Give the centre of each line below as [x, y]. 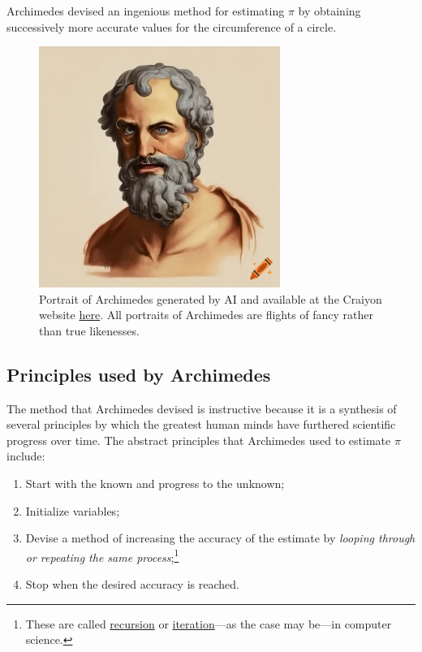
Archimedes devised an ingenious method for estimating [146, 11]
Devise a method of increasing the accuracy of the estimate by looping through [220, 538]
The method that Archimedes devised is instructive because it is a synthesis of [202, 408]
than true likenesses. [89, 330]
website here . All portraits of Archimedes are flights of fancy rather [207, 315]
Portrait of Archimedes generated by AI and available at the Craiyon [211, 298]
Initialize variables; [73, 510]
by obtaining [329, 11]
